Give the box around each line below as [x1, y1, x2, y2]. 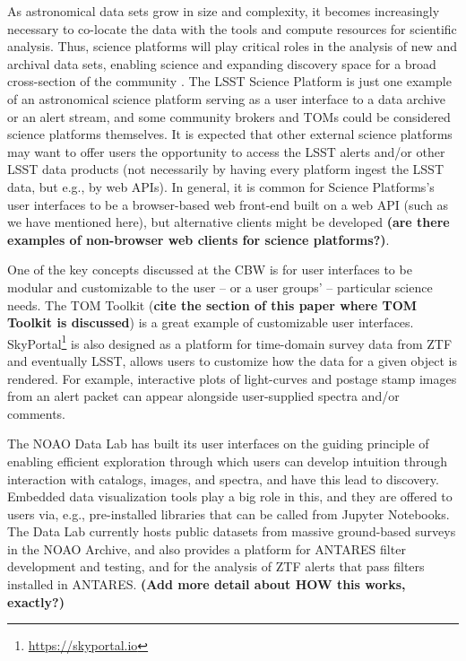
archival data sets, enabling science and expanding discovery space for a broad [7, 54, 436, 73]
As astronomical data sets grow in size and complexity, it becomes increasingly [7, 2, 440, 20]
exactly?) [7, 592, 65, 611]
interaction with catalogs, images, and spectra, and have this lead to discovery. [7, 469, 439, 488]
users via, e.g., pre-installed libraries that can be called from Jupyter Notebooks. [7, 504, 450, 523]
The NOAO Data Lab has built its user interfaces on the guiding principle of [7, 434, 429, 453]
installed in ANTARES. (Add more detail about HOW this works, [7, 575, 406, 594]
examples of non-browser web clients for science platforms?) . [7, 230, 390, 248]
